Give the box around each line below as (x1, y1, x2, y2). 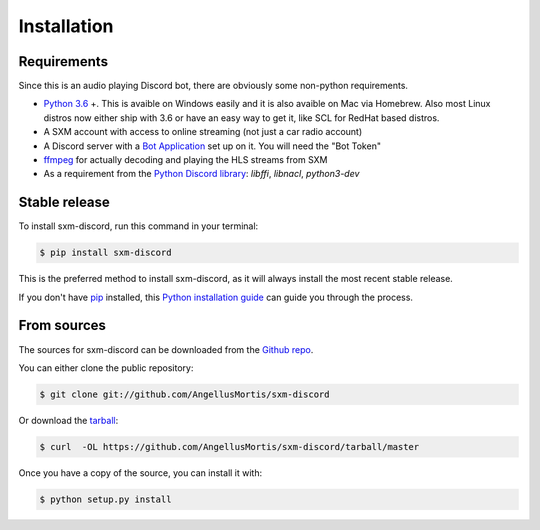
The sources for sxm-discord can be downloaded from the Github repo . (18, 343, 314, 355)
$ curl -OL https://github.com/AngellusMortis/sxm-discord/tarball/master (39, 441, 420, 452)
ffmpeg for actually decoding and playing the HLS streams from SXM (43, 154, 328, 166)
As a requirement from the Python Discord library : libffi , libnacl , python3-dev (43, 168, 360, 180)
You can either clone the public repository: (18, 361, 194, 374)
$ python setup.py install (39, 493, 172, 505)
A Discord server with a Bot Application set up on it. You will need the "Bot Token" (43, 140, 382, 152)
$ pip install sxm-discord (39, 247, 172, 259)
